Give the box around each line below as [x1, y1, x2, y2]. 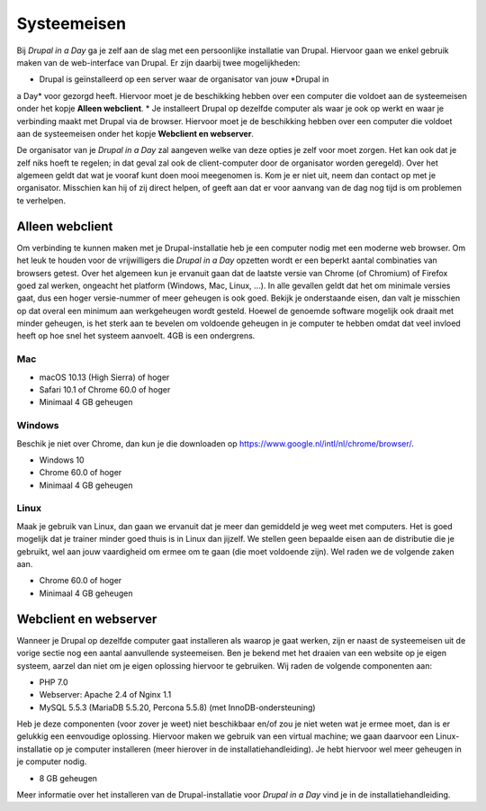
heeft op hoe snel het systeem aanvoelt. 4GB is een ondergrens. [16, 330, 256, 341]
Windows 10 [39, 455, 85, 465]
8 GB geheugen [39, 772, 98, 783]
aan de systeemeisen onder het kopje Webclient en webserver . [16, 128, 254, 139]
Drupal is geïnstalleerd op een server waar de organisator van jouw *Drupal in [39, 74, 329, 85]
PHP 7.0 [39, 676, 68, 688]
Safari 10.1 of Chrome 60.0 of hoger [39, 384, 171, 395]
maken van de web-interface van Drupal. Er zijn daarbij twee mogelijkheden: [16, 57, 301, 68]
